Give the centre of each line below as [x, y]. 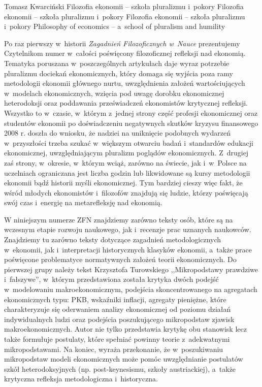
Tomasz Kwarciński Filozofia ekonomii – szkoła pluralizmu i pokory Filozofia [124, 6]
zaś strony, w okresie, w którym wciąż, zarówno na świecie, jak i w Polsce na [125, 162]
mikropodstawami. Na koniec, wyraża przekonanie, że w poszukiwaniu [114, 349]
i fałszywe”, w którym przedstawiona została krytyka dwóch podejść [111, 279]
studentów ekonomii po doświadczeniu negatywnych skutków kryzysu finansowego [131, 123]
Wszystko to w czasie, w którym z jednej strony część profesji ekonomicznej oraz [131, 112]
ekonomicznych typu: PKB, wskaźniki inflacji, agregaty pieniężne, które [115, 299]
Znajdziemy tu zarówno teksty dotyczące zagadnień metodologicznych [113, 239]
